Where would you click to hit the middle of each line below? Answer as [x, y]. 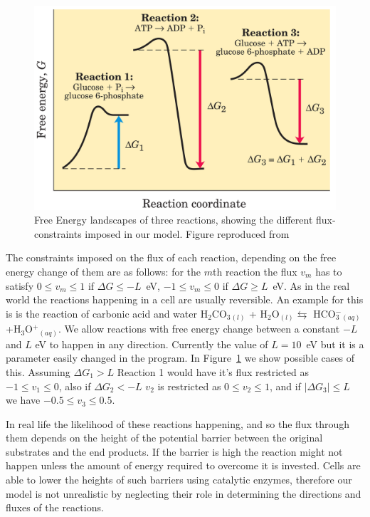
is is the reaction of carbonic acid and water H [107, 313]
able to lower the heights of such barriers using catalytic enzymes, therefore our [179, 480]
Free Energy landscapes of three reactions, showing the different [174, 220]
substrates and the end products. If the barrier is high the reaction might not [174, 451]
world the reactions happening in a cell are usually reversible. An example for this [185, 299]
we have [23, 400]
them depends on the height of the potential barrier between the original [164, 438]
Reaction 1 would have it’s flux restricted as [213, 371]
